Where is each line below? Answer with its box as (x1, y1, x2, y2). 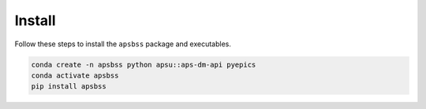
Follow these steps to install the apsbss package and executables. (14, 39, 232, 49)
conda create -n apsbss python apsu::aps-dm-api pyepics (31, 60, 256, 69)
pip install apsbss (31, 82, 106, 91)
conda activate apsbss (31, 71, 119, 80)
